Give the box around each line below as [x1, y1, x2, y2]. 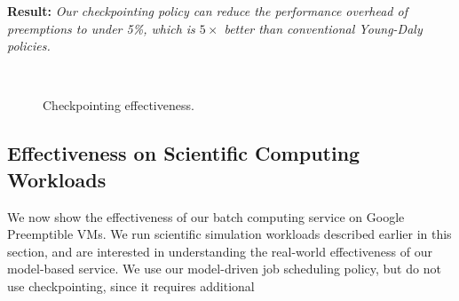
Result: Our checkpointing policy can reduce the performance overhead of [7, 2, 408, 20]
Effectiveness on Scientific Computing [7, 139, 360, 167]
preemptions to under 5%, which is [7, 19, 195, 37]
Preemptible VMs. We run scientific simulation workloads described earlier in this [7, 225, 452, 243]
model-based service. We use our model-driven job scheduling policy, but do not [7, 259, 441, 278]
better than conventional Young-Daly [224, 19, 423, 37]
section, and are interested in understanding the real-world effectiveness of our [7, 242, 432, 260]
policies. [7, 36, 51, 55]
